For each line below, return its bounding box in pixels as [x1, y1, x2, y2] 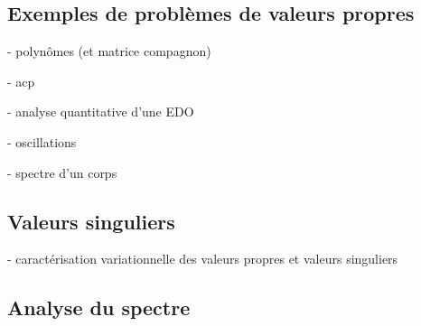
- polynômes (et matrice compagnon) [7, 42, 211, 61]
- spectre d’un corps [7, 163, 117, 182]
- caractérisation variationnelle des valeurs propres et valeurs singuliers [7, 249, 398, 268]
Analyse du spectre [7, 293, 191, 321]
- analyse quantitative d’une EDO [7, 102, 194, 121]
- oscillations [7, 132, 77, 151]
